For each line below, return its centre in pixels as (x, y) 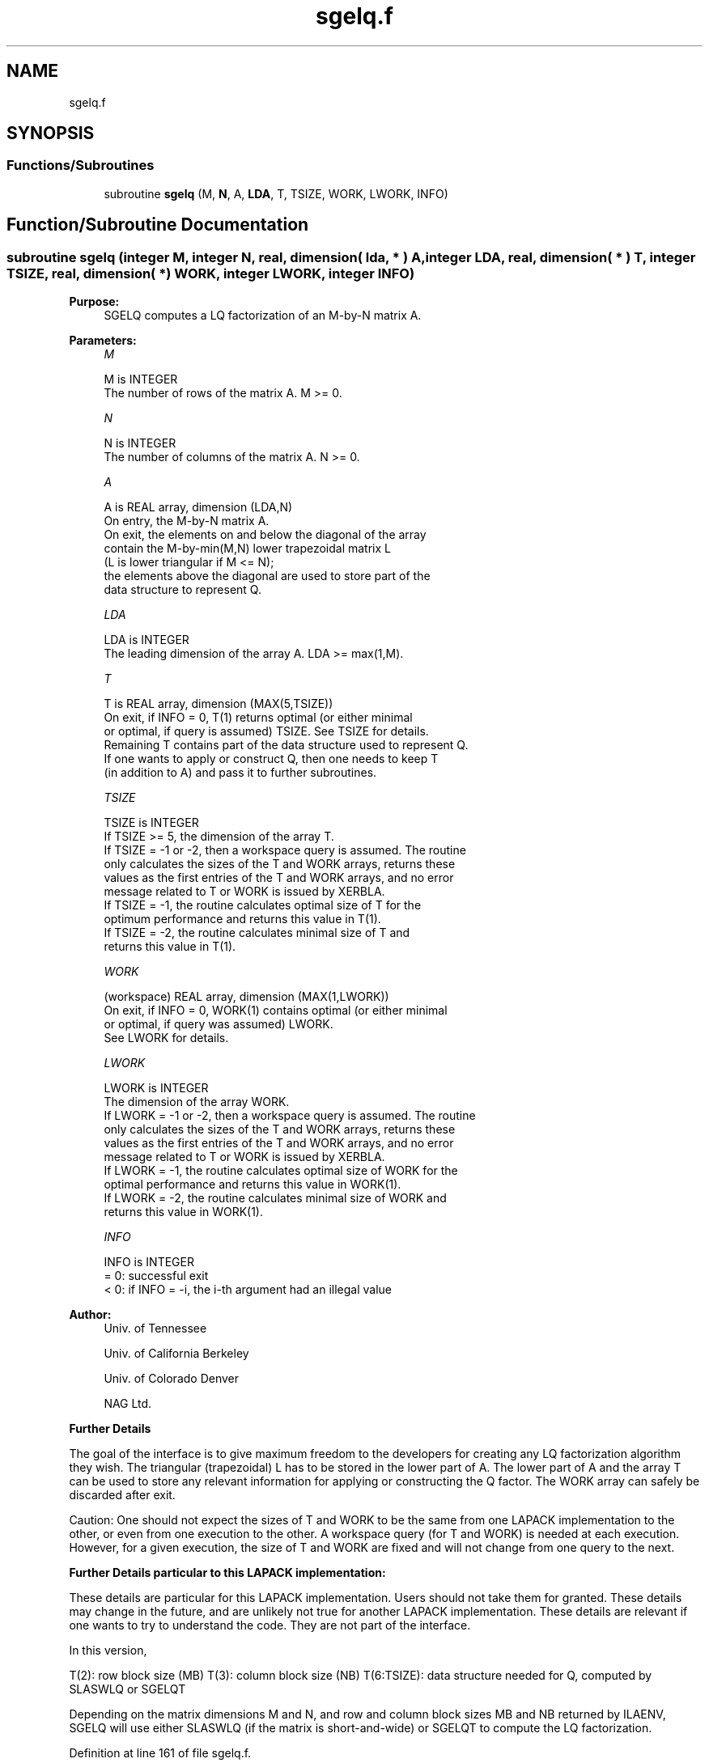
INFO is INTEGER (149, 1262)
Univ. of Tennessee (155, 1329)
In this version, (108, 1651)
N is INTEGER (140, 443)
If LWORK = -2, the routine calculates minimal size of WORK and (275, 1198)
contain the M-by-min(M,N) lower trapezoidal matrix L (247, 549)
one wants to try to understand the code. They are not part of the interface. (270, 1625)
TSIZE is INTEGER (151, 823)
